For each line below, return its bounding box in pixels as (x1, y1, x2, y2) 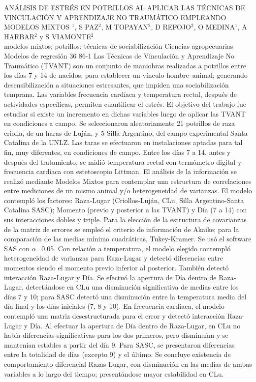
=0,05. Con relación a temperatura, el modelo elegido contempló (36, 243, 231, 253)
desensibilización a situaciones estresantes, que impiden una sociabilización (4, 79, 229, 89)
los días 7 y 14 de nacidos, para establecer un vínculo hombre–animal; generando (4, 70, 248, 80)
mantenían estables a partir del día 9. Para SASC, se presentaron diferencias (4, 339, 235, 350)
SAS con (4, 243, 30, 253)
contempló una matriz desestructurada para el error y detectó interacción (4, 311, 225, 321)
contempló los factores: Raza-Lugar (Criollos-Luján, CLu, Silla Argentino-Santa (4, 195, 244, 205)
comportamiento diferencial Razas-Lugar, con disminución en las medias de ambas (4, 358, 252, 369)
